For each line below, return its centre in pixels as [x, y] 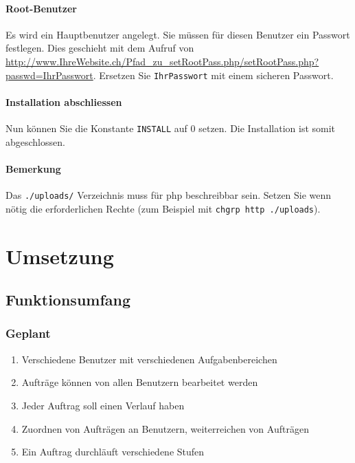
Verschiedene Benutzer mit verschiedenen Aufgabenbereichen [149, 359]
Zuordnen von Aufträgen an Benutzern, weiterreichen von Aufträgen [165, 428]
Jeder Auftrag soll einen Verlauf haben [103, 405]
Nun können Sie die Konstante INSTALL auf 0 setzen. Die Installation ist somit [171, 128]
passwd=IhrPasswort [49, 75]
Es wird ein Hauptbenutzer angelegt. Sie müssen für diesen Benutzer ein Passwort [178, 34]
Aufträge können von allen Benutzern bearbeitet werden [140, 382]
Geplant [28, 333]
